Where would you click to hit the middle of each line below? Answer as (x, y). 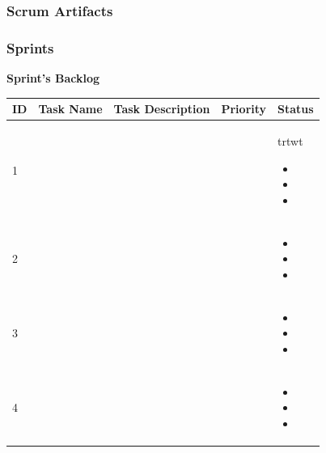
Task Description (162, 109)
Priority (244, 109)
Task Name (70, 109)
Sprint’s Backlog (53, 78)
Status (296, 109)
